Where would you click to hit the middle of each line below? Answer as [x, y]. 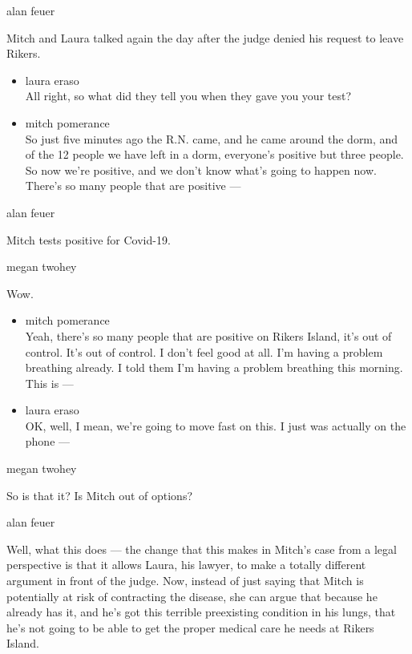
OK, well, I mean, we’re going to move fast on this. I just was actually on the [216, 425]
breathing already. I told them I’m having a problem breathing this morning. [214, 367]
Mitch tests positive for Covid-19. [89, 239]
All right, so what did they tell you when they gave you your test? [188, 96]
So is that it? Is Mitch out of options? [100, 495]
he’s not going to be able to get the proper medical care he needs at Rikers [190, 627]
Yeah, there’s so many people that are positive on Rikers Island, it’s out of [208, 335]
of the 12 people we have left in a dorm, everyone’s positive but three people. [214, 154]
